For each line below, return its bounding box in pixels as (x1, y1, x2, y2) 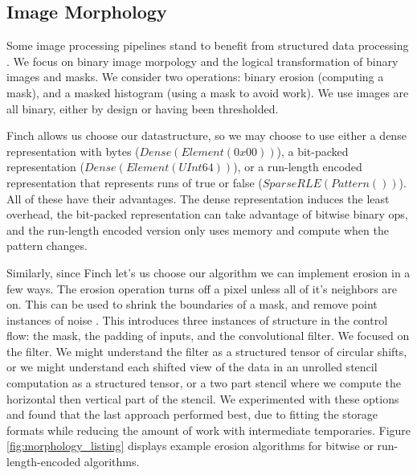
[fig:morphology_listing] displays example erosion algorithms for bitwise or (6, 437, 374, 454)
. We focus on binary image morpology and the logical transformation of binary (6, 52, 399, 69)
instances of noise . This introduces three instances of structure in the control (6, 311, 388, 328)
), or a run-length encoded (233, 158, 362, 175)
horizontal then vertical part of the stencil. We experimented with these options (6, 390, 399, 407)
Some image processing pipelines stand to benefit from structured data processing (6, 37, 409, 54)
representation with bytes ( (6, 142, 140, 159)
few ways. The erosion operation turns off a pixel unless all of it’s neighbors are (6, 280, 398, 297)
